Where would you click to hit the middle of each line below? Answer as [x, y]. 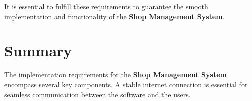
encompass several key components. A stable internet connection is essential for [126, 84]
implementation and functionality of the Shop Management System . [114, 16]
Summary [38, 50]
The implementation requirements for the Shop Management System [115, 74]
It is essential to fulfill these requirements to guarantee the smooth [106, 6]
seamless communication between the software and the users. [97, 94]
